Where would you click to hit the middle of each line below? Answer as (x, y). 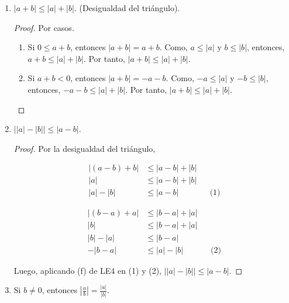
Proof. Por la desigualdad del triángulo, (85, 148)
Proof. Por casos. (44, 27)
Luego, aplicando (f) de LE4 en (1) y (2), (88, 270)
